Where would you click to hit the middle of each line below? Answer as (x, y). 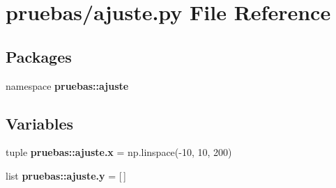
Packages (39, 56)
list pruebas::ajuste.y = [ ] (66, 175)
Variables (40, 123)
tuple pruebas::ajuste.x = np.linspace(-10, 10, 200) (119, 152)
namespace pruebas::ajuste (67, 85)
